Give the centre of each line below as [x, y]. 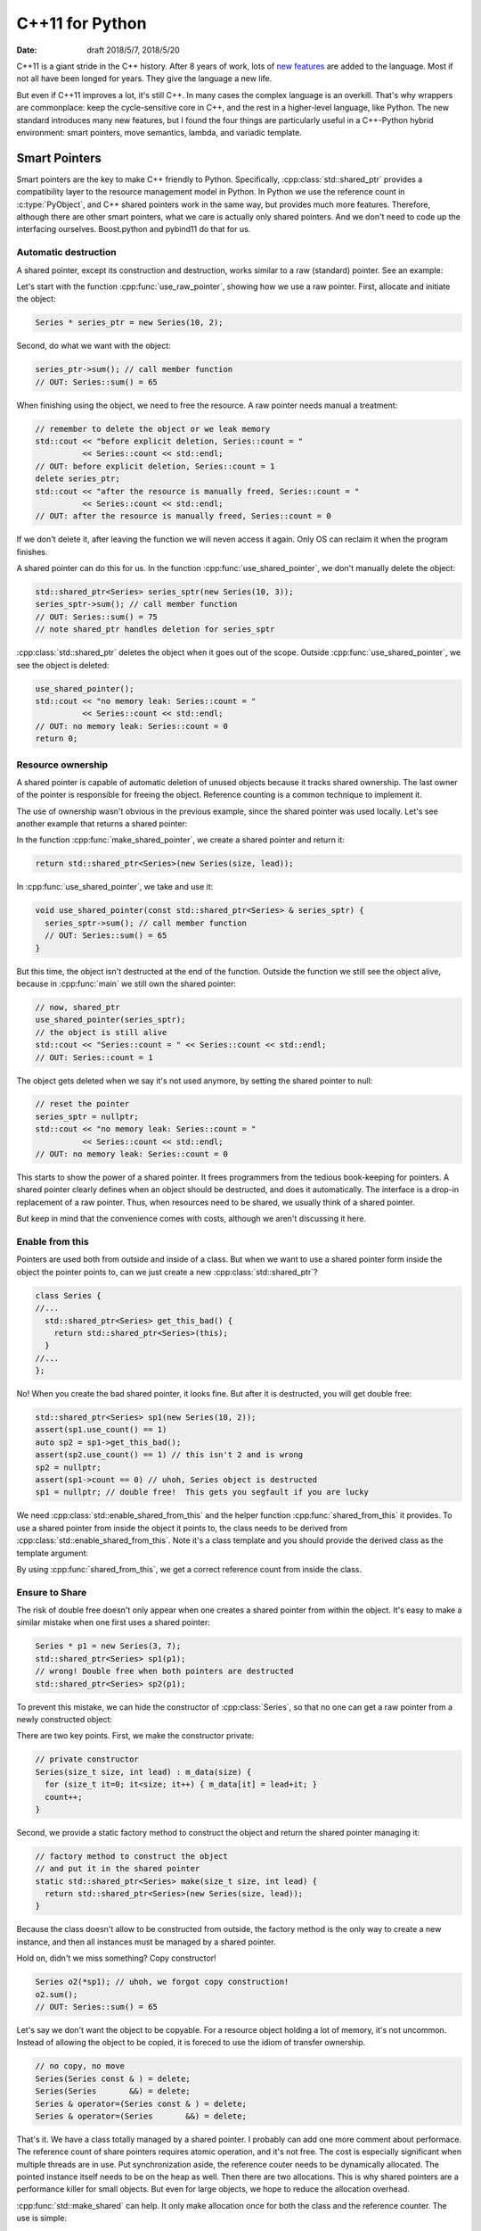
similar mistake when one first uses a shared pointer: [114, 1622]
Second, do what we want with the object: [94, 346]
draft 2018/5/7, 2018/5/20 [133, 50]
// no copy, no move [80, 2066]
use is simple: [41, 2219]
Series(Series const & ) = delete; [113, 2078]
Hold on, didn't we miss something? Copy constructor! [116, 1958]
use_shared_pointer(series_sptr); [110, 1020]
